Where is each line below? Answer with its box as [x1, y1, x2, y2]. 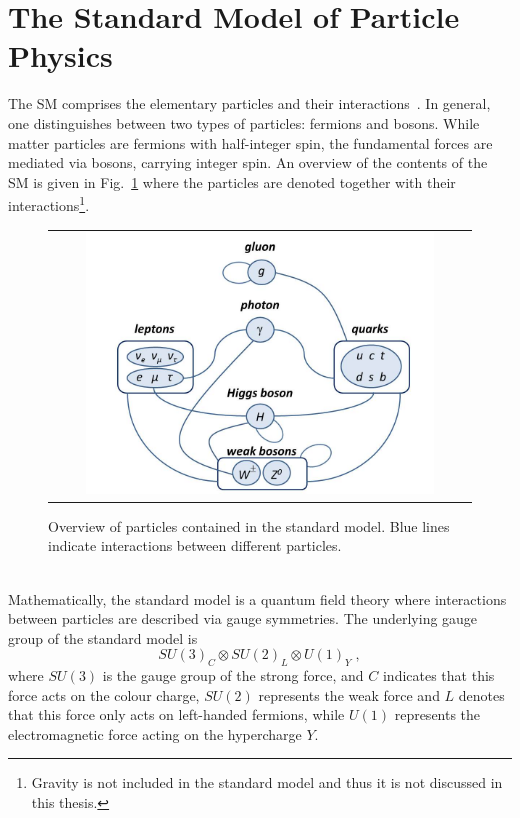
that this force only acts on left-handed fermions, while [8, 704, 345, 725]
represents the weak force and [258, 684, 440, 705]
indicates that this [382, 665, 495, 686]
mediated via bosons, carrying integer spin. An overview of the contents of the [8, 152, 488, 173]
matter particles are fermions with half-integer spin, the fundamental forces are [8, 132, 493, 153]
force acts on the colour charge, [8, 684, 200, 705]
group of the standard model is [8, 627, 198, 648]
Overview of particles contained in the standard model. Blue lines [48, 515, 450, 536]
